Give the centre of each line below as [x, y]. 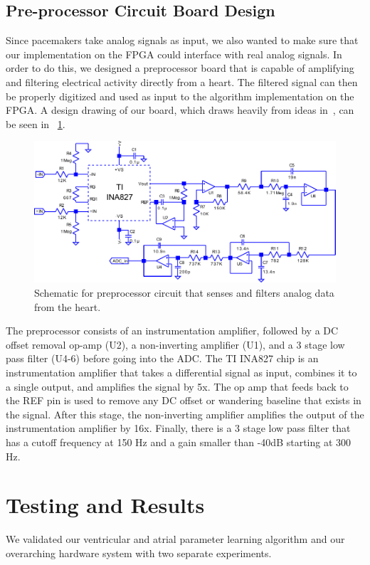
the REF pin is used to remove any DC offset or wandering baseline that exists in [184, 400]
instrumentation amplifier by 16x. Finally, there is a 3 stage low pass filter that [178, 428]
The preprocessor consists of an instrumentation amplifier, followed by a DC [172, 331]
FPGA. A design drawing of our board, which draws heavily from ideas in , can [180, 110]
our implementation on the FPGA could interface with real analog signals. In [174, 54]
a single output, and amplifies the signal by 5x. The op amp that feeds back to [177, 386]
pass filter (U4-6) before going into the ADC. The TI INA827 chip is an [162, 358]
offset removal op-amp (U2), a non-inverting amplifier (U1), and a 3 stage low [175, 344]
